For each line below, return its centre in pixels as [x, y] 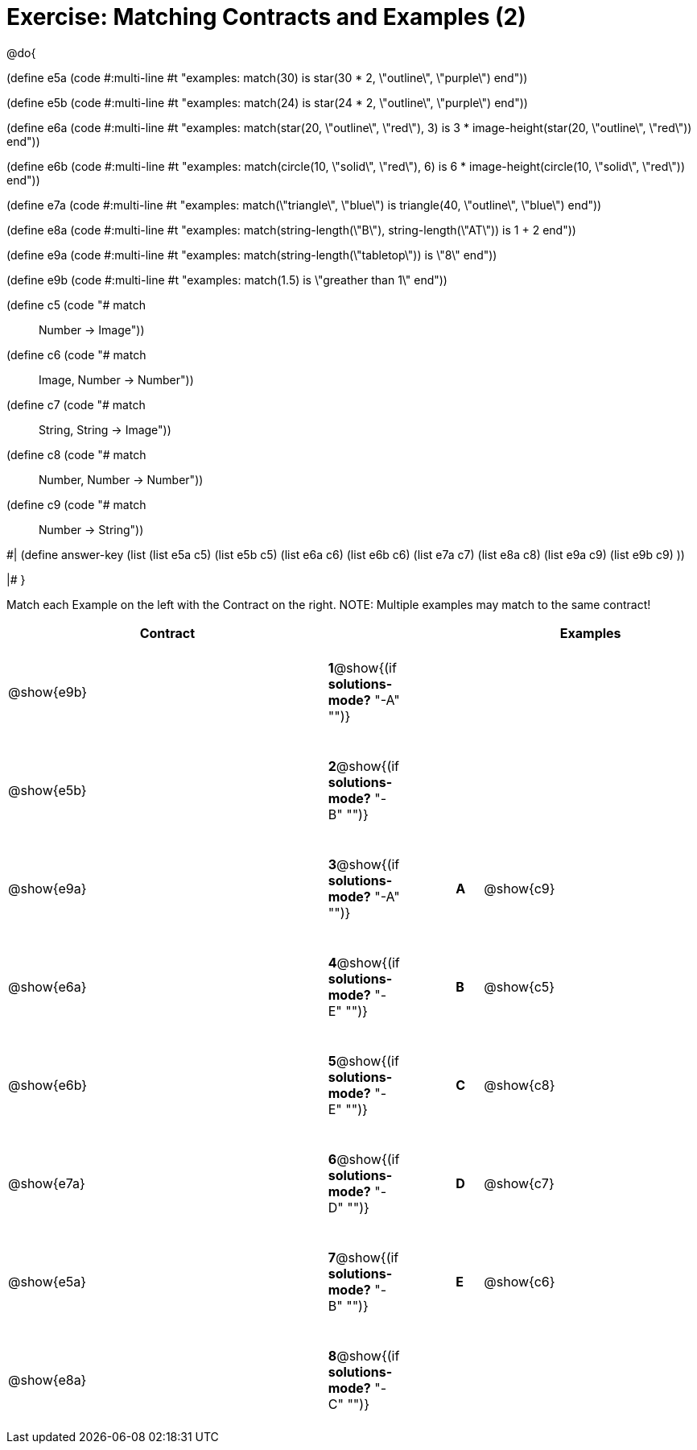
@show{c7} [519, 1183]
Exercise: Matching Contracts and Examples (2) [266, 17]
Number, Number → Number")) [121, 479]
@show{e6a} [47, 986]
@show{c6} [520, 1281]
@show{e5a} [47, 1281]
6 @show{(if [364, 1159]
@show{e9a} [47, 888]
